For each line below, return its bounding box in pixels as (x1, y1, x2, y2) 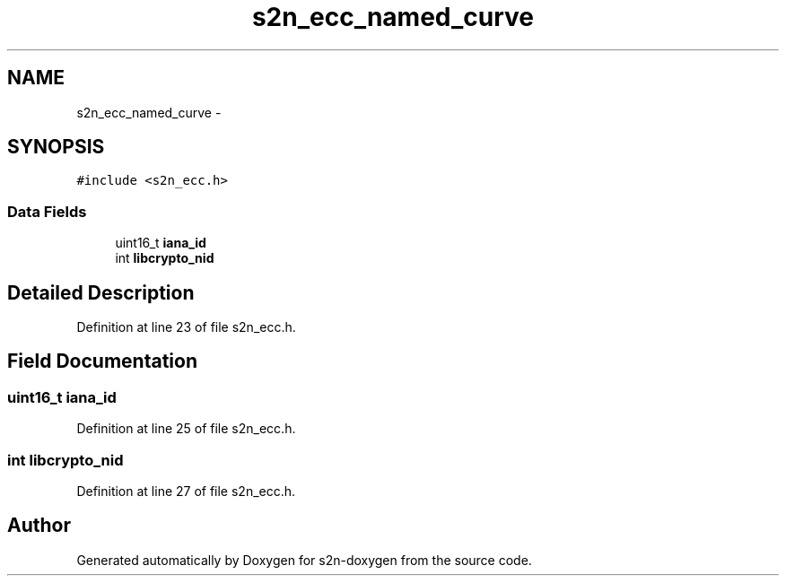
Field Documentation (7, 350, 197, 373)
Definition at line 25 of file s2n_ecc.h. (76, 421, 296, 437)
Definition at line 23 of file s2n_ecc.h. (76, 319, 296, 335)
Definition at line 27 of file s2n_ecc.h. (76, 483, 296, 499)
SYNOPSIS (7, 135, 105, 159)
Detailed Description (7, 281, 195, 304)
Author (7, 514, 71, 537)
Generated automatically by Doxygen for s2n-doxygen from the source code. (76, 552, 532, 568)
